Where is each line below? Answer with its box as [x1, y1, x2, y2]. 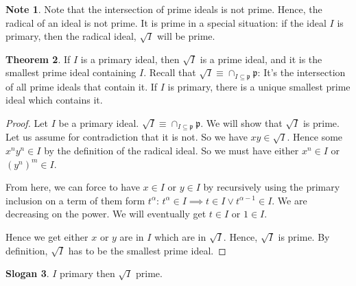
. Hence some [287, 130, 343, 144]
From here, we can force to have [5, 180, 140, 194]
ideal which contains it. [5, 93, 103, 107]
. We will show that [200, 116, 283, 130]
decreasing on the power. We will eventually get [5, 206, 206, 221]
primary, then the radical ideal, [5, 29, 137, 43]
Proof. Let [5, 116, 48, 130]
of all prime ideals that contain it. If [5, 79, 158, 93]
